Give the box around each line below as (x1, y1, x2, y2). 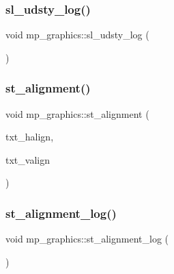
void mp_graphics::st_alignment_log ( (5, 232, 169, 246)
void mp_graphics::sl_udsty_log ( (5, 27, 149, 42)
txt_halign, (5, 129, 54, 144)
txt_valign (5, 152, 50, 166)
